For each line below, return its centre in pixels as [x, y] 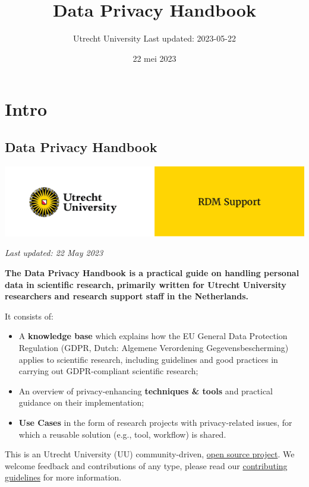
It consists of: [29, 316]
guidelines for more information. [63, 477]
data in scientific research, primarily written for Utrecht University [146, 284]
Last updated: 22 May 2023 [54, 253]
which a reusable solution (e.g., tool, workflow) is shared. [122, 434]
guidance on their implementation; [81, 402]
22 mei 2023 [154, 58]
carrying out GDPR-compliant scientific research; [108, 371]
